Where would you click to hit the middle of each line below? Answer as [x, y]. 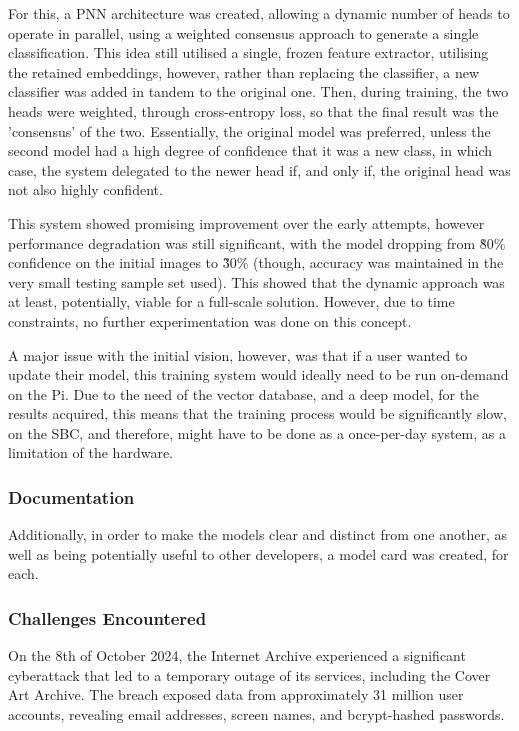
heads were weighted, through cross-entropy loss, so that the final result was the [253, 110]
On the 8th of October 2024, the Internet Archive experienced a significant [237, 655]
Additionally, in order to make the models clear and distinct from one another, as [257, 534]
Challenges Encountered [107, 617]
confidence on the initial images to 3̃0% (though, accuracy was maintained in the [256, 262]
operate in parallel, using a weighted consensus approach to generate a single [243, 32]
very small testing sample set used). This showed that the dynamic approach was [256, 281]
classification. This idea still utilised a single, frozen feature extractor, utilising [248, 52]
